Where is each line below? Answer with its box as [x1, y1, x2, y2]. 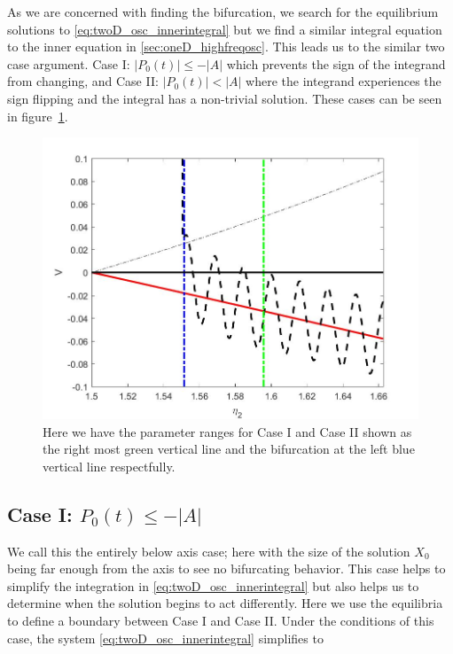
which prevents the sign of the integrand [226, 54, 446, 73]
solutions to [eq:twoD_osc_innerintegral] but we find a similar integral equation [7, 19, 442, 38]
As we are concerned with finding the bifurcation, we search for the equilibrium [7, 3, 439, 20]
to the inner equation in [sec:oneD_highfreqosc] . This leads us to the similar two [7, 37, 445, 56]
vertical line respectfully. [43, 456, 176, 475]
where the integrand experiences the [246, 72, 441, 90]
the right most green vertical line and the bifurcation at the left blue [43, 440, 415, 458]
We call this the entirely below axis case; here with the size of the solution [7, 541, 410, 560]
